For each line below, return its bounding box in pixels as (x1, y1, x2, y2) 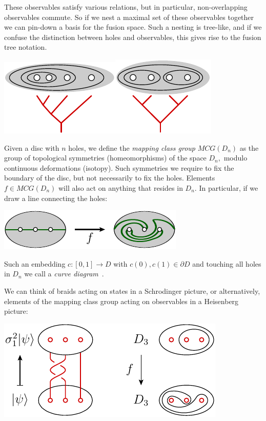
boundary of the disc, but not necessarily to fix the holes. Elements (4, 172, 215, 183)
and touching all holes (192, 258, 261, 269)
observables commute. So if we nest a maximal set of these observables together (4, 11, 254, 22)
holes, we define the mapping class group (68, 142, 195, 153)
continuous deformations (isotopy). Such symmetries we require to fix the (4, 162, 234, 173)
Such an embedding (4, 258, 66, 269)
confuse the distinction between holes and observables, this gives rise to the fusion (4, 31, 261, 42)
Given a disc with (4, 142, 59, 153)
